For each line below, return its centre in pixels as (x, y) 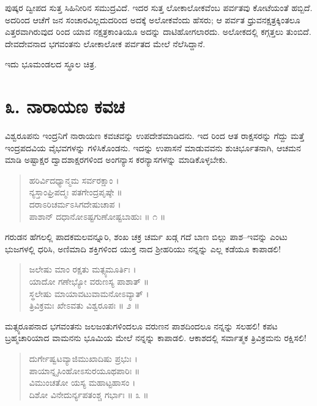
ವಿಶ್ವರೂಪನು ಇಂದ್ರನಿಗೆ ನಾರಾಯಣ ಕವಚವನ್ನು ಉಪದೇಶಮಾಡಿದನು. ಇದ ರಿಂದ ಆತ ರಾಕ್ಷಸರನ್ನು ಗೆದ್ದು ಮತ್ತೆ (155, 136)
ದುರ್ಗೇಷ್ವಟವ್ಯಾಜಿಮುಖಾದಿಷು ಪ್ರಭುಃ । (83, 358)
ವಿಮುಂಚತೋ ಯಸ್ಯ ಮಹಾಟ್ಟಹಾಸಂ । (82, 382)
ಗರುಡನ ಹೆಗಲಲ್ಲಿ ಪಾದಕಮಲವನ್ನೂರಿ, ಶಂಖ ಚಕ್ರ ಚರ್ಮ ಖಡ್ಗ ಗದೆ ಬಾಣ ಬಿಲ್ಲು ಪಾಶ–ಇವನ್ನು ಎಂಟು (146, 237)
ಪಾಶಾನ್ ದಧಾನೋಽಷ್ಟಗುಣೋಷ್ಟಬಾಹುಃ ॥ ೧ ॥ (97, 216)
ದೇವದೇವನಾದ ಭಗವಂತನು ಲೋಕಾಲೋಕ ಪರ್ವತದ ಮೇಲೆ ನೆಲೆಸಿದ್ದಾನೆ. (105, 43)
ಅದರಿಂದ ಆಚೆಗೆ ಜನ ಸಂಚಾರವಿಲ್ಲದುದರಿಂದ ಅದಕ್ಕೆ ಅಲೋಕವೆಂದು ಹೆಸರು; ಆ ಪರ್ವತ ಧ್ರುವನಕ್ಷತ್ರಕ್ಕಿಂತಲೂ (153, 19)
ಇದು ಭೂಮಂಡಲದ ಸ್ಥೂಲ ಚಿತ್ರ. (51, 64)
